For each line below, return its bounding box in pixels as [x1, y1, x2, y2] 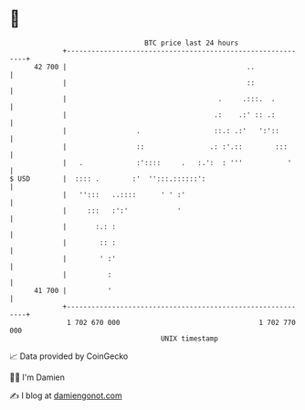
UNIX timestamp [160, 333, 219, 343]
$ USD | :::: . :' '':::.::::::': [9, 173, 206, 184]
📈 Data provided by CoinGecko [9, 351, 129, 362]
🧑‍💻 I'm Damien [9, 372, 66, 383]
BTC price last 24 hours [144, 38, 239, 47]
